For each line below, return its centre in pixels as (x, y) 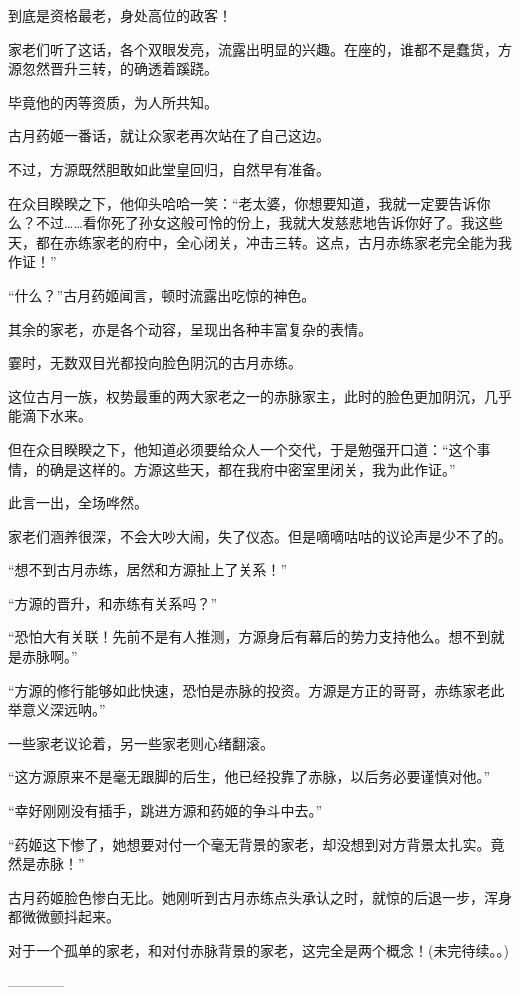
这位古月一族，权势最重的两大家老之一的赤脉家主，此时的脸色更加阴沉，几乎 (260, 395)
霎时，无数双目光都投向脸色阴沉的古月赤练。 (155, 362)
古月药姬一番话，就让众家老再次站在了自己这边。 (169, 135)
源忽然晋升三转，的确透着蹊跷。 (113, 68)
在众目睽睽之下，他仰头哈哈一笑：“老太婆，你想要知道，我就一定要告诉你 (249, 202)
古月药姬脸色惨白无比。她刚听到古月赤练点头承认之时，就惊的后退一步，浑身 (260, 896)
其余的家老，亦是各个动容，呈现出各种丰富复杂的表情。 (190, 328)
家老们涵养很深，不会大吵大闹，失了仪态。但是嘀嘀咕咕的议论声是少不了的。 (260, 535)
